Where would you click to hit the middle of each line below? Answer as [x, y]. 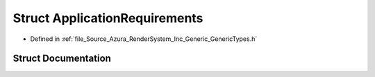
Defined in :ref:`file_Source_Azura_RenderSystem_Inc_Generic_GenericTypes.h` [144, 39]
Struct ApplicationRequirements [108, 18]
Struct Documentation [62, 59]
